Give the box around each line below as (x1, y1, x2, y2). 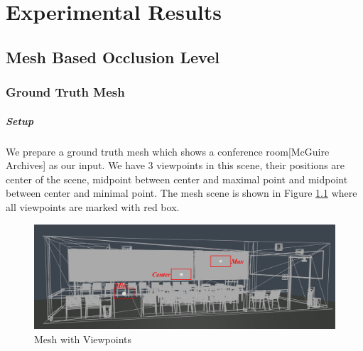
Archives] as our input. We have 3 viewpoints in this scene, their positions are (6, 158, 345, 173)
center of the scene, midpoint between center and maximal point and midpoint (6, 171, 348, 186)
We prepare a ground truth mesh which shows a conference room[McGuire (6, 144, 330, 158)
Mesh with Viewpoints (34, 331, 132, 346)
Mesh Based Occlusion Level (6, 45, 220, 67)
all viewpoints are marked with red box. (6, 199, 180, 214)
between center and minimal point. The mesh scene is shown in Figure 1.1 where (6, 185, 357, 200)
